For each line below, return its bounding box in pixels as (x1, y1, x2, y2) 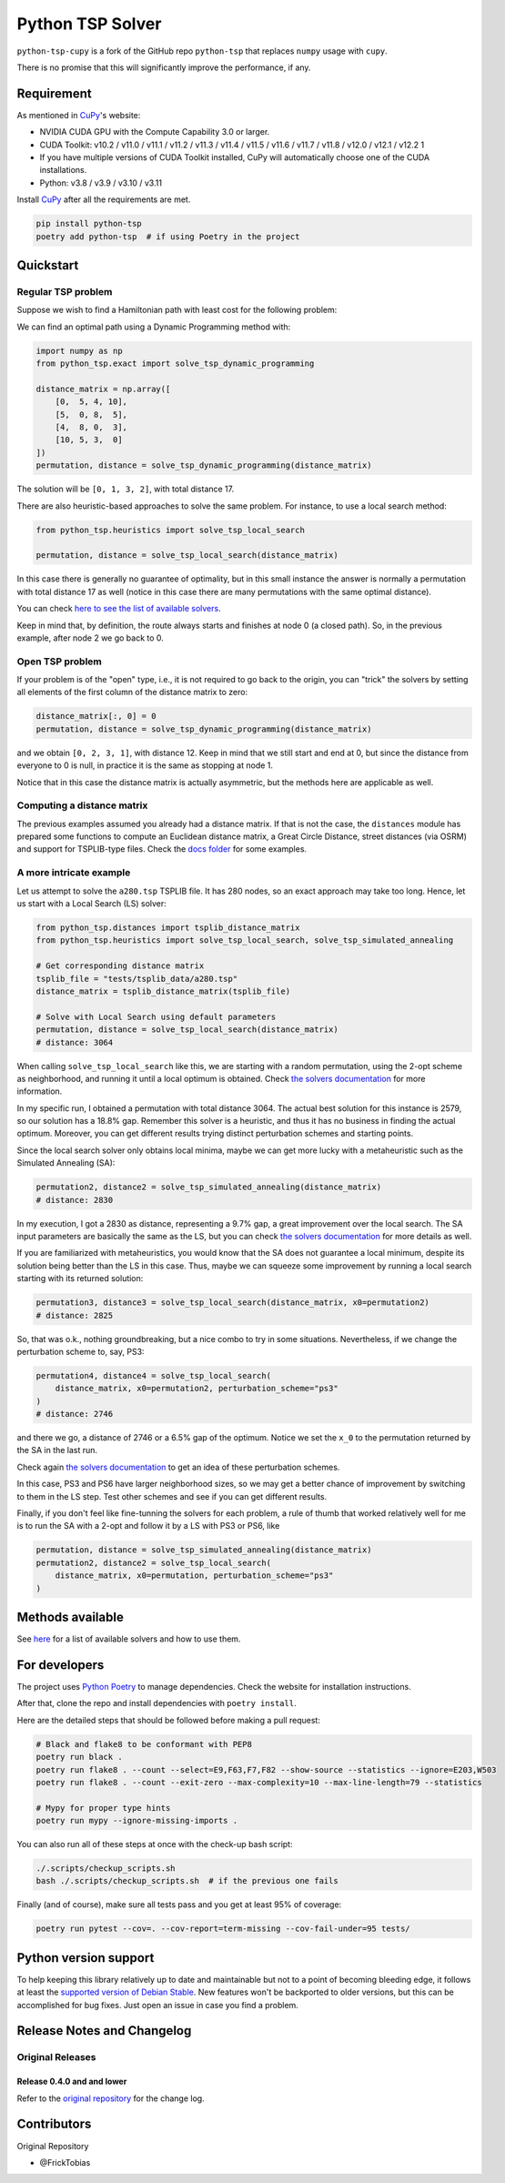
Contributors (16, 2117, 92, 2132)
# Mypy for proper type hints (35, 1803, 171, 1813)
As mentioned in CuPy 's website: (16, 109, 141, 120)
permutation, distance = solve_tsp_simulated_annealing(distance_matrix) (35, 1545, 372, 1555)
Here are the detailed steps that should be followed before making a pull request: (16, 1714, 320, 1725)
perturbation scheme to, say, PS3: (16, 1346, 145, 1357)
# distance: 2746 (35, 1409, 114, 1420)
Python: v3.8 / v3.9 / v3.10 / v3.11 (39, 177, 163, 188)
